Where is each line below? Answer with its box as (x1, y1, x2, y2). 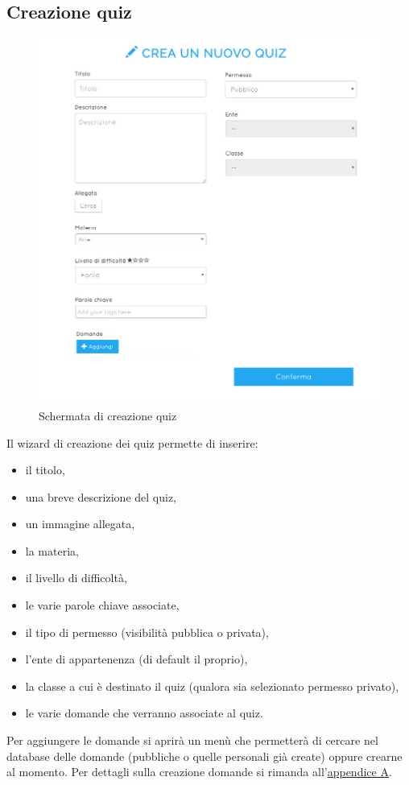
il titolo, (25, 461, 65, 478)
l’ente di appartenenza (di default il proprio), (25, 651, 248, 667)
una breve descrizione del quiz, (25, 488, 177, 505)
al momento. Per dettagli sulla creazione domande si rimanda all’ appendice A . (6, 763, 392, 780)
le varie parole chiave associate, (25, 597, 180, 614)
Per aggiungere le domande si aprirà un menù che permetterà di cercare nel (6, 732, 378, 749)
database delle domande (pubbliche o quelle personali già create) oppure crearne (6, 747, 403, 764)
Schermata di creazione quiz (39, 407, 177, 423)
